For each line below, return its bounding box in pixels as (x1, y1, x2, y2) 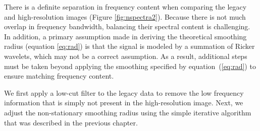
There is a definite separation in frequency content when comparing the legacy (4, 2, 247, 12)
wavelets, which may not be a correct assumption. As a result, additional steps (4, 50, 247, 61)
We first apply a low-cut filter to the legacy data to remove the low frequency (4, 87, 244, 98)
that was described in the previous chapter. (4, 117, 138, 127)
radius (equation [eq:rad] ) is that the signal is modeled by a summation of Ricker (4, 41, 255, 51)
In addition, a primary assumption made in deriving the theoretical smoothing (4, 31, 247, 41)
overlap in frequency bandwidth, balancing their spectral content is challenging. (4, 21, 250, 32)
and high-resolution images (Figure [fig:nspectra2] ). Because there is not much (4, 11, 246, 22)
